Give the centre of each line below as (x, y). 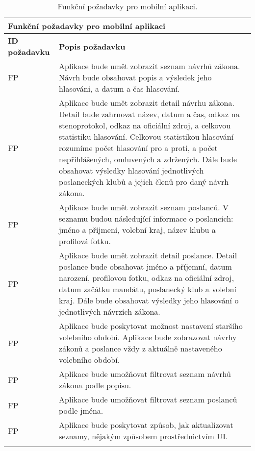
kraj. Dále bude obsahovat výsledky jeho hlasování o (149, 300)
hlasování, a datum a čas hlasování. (119, 88)
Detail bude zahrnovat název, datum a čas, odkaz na (149, 114)
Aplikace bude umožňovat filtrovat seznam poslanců (148, 399)
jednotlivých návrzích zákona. (110, 312)
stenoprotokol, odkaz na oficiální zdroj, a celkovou (145, 125)
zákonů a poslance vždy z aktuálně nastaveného (140, 348)
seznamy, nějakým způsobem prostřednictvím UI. (143, 436)
